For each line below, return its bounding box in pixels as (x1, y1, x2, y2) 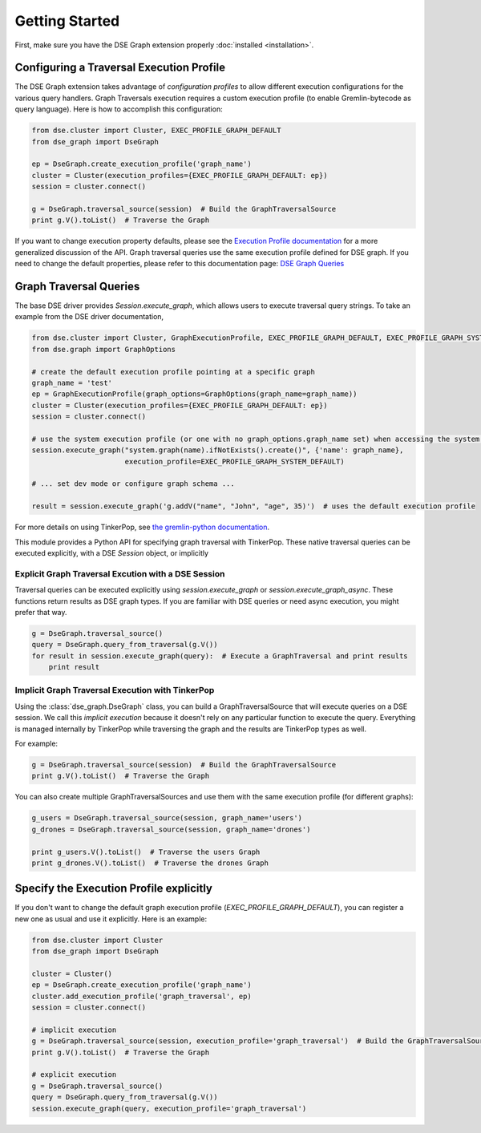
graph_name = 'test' (31, 378, 112, 387)
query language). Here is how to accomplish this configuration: (14, 104, 224, 114)
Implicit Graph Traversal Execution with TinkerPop (14, 685, 215, 696)
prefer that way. (14, 607, 67, 617)
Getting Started (14, 12, 120, 30)
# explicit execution (31, 1070, 117, 1079)
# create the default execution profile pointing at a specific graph (31, 367, 316, 376)
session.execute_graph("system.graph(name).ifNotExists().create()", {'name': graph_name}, (31, 446, 404, 455)
